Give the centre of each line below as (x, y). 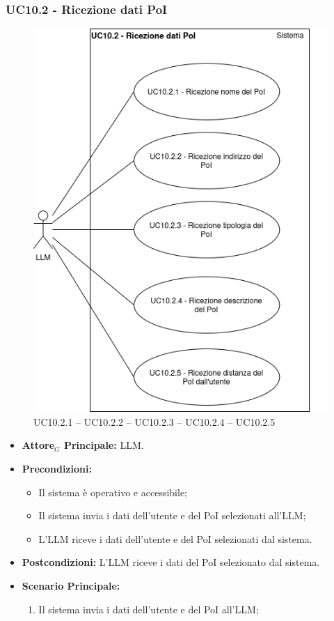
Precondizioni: (57, 469)
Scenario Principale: (71, 585)
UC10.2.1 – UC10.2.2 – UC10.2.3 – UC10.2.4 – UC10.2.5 (154, 421)
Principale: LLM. (104, 445)
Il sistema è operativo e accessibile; (113, 492)
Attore (38, 445)
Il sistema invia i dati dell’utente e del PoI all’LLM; (149, 609)
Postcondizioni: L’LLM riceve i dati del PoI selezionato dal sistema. (171, 562)
